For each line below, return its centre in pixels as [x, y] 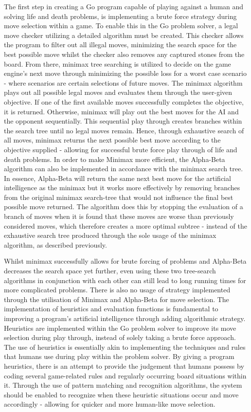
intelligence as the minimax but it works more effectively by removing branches [122, 188]
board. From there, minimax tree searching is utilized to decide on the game [117, 63]
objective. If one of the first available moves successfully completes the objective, [124, 101]
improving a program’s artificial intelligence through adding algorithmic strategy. [125, 318]
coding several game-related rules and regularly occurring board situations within [125, 375]
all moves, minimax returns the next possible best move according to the [112, 140]
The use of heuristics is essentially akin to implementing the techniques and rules [125, 347]
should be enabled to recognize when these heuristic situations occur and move [121, 394]
